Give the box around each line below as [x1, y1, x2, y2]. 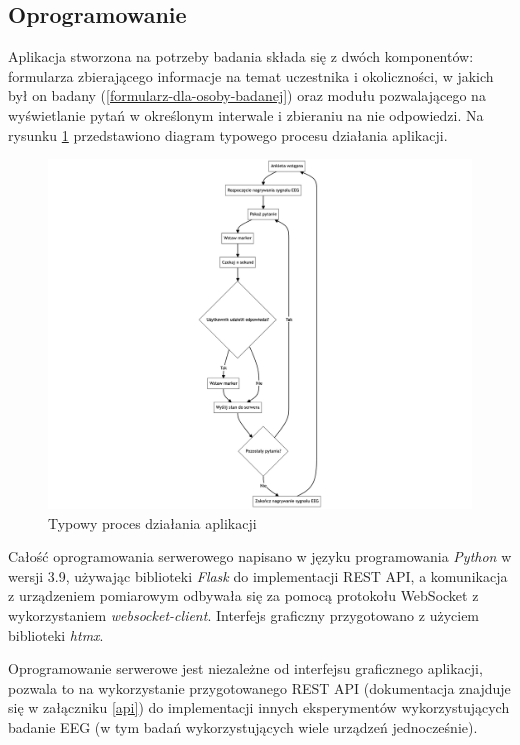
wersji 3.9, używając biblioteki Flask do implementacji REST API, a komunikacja [8, 565, 508, 586]
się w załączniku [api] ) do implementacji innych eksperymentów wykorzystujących [8, 697, 510, 718]
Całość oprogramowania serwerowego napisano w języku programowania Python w [8, 546, 512, 567]
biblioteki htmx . [8, 624, 104, 645]
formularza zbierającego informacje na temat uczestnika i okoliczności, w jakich [8, 65, 494, 86]
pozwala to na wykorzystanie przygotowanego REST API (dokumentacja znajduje [8, 677, 511, 698]
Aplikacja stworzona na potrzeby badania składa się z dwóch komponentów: [8, 46, 474, 67]
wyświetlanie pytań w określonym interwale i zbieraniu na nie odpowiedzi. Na [8, 104, 484, 125]
